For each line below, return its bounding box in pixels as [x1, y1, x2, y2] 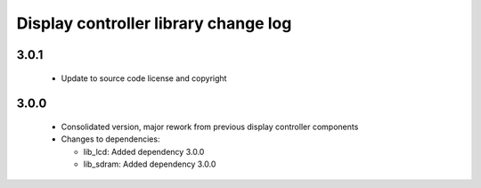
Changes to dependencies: [61, 134, 160, 144]
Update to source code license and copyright [61, 72, 227, 84]
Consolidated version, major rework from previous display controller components [61, 121, 359, 132]
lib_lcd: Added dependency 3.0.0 [83, 146, 205, 157]
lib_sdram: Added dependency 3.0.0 [83, 159, 216, 169]
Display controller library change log [16, 13, 292, 33]
